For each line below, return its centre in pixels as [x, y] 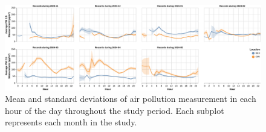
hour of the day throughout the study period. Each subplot [115, 110]
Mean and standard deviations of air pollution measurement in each [131, 99]
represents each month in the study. [71, 122]
